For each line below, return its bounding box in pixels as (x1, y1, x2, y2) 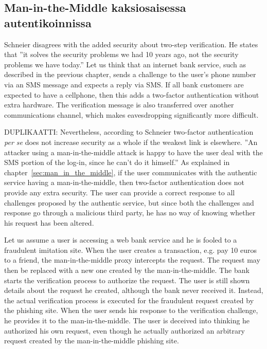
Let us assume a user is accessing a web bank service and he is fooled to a (4, 234, 237, 245)
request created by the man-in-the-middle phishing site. (4, 335, 179, 346)
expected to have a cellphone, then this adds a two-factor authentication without (4, 89, 259, 100)
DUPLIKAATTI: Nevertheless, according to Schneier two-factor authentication (4, 126, 254, 137)
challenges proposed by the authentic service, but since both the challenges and (4, 197, 254, 208)
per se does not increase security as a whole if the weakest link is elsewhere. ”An (4, 136, 258, 147)
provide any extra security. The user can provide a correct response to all (4, 187, 235, 197)
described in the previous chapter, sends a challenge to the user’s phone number (4, 69, 256, 80)
